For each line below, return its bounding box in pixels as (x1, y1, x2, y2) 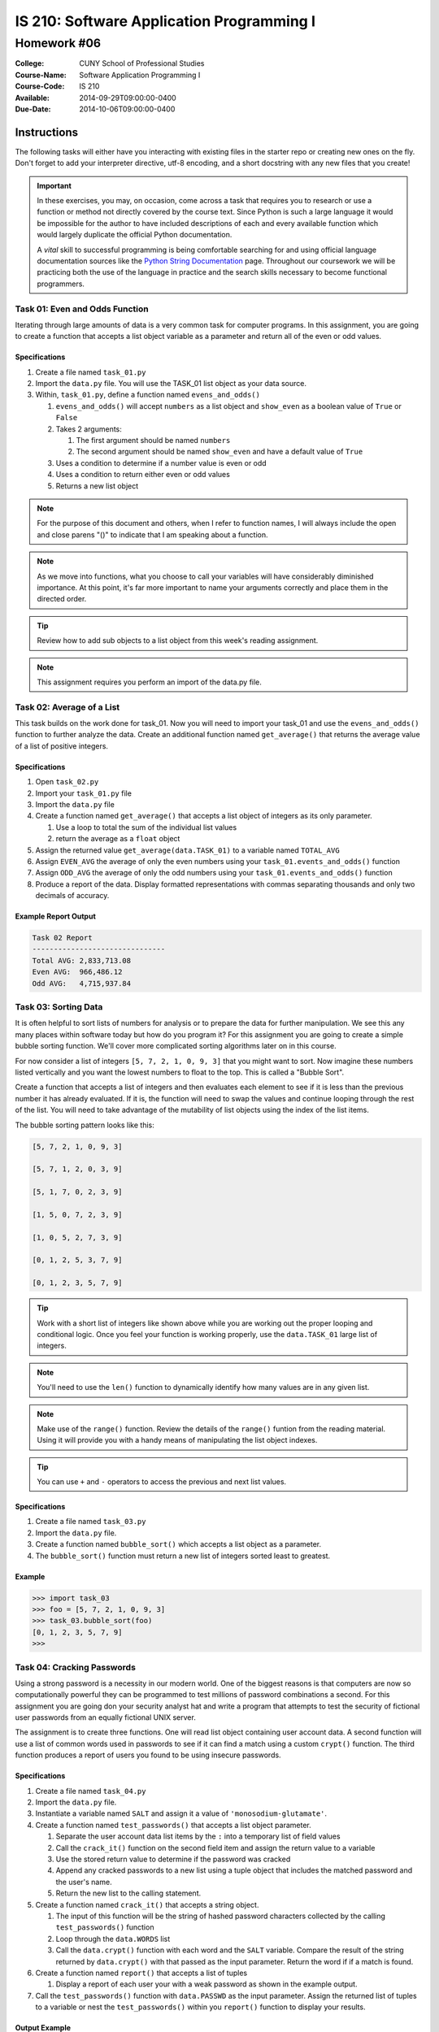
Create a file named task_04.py (35, 1786, 146, 1795)
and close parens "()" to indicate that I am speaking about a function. (37, 529, 268, 540)
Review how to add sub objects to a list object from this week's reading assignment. (37, 636, 319, 645)
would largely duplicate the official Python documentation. (37, 230, 233, 240)
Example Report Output (15, 911, 97, 922)
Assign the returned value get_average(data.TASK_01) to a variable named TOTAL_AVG (35, 845, 341, 855)
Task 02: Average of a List (15, 701, 120, 713)
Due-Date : (15, 104, 51, 114)
